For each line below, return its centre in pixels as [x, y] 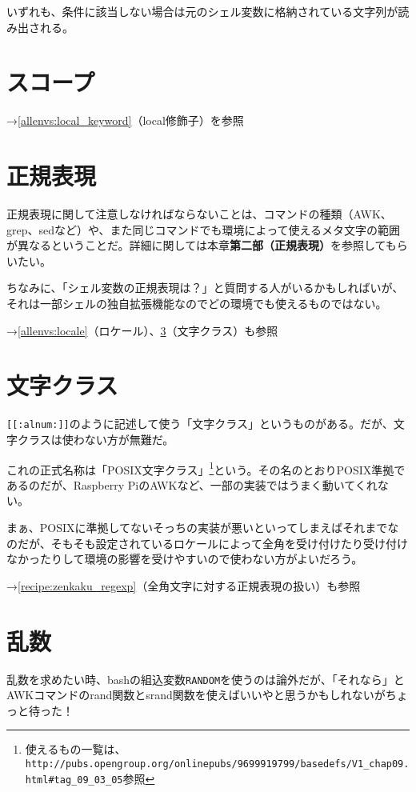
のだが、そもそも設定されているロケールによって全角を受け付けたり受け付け [207, 543]
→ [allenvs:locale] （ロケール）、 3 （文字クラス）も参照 [142, 330]
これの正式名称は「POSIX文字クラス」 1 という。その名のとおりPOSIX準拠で [206, 468]
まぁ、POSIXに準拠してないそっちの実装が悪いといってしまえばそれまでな [203, 527]
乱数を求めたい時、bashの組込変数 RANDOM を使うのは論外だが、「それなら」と [206, 679]
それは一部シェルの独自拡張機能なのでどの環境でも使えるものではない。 [197, 303]
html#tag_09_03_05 [74, 780]
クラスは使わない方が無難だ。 [96, 439]
